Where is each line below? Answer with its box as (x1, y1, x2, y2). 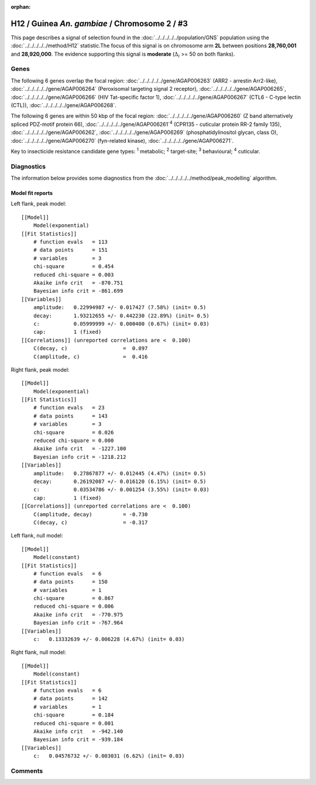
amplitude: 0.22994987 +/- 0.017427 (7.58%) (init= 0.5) (33, 304, 207, 311)
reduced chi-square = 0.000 (33, 437, 114, 444)
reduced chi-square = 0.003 (33, 271, 114, 278)
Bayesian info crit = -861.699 (33, 287, 123, 294)
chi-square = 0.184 (33, 712, 114, 718)
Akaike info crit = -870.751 (33, 280, 123, 286)
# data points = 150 (33, 578, 108, 585)
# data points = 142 (33, 695, 108, 702)
